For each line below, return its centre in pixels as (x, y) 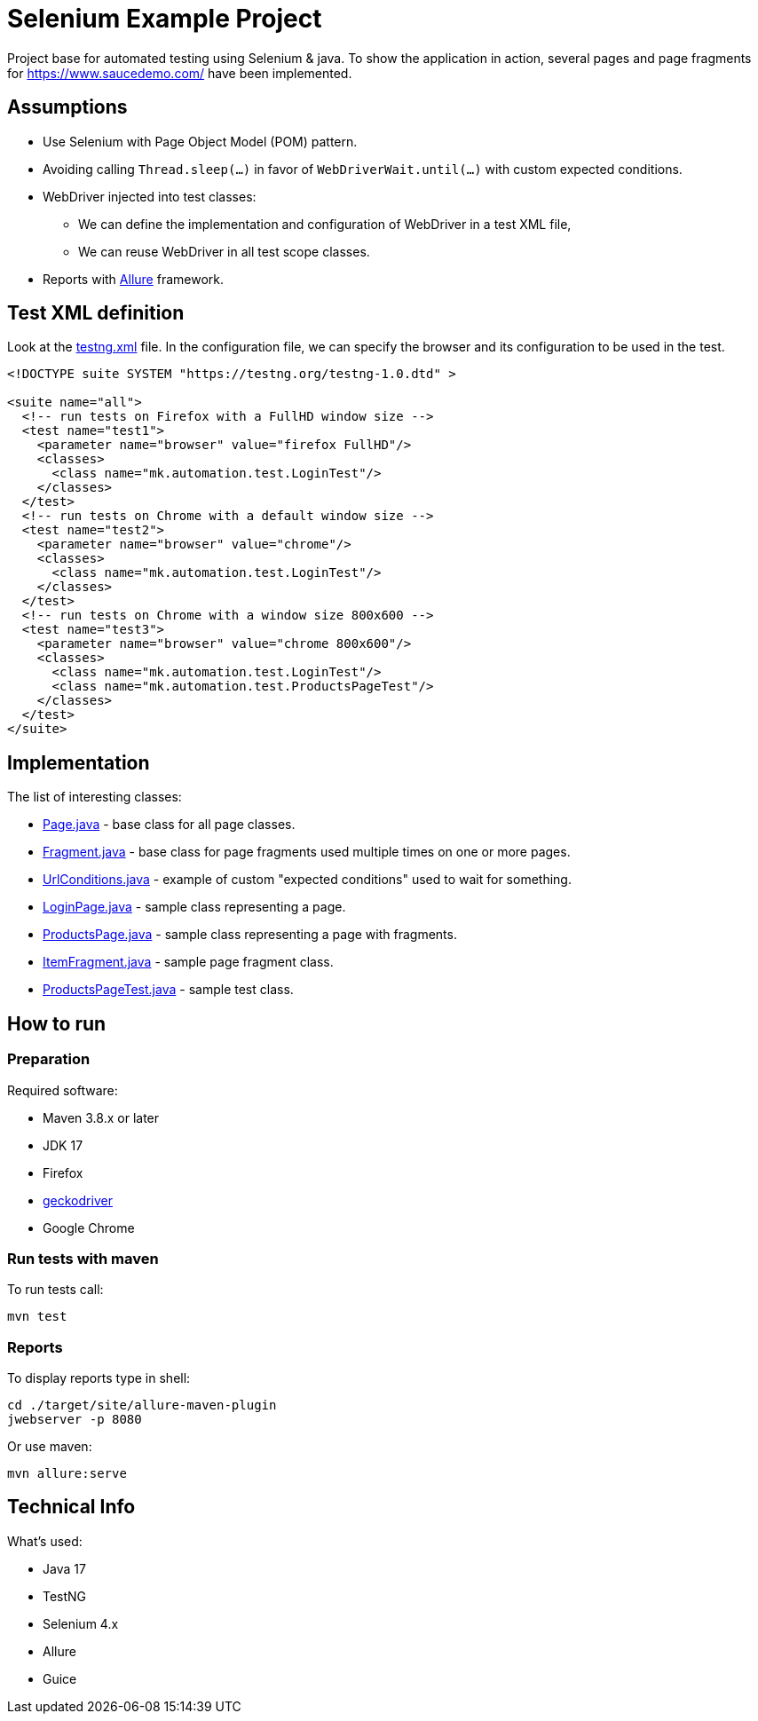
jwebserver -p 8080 (75, 1419)
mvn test (37, 1317)
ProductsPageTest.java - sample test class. (168, 990)
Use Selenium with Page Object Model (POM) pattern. (200, 141)
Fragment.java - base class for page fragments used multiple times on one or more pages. (307, 852)
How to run (57, 1023)
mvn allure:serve (67, 1473)
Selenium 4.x (81, 1623)
